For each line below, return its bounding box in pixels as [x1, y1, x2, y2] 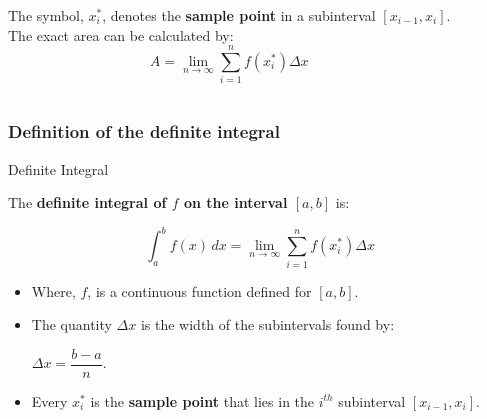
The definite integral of [8, 192, 167, 213]
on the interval [183, 192, 288, 213]
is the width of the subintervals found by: [140, 314, 395, 335]
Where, [31, 280, 76, 301]
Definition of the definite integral [8, 119, 280, 144]
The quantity [31, 314, 112, 335]
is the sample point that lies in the [90, 390, 315, 411]
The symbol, [8, 5, 84, 25]
